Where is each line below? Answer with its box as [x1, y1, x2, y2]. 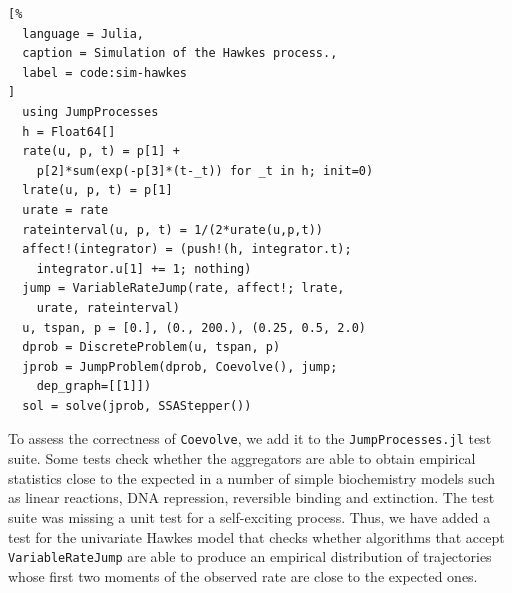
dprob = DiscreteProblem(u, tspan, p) [22, 340, 281, 355]
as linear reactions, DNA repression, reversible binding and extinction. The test [8, 487, 495, 508]
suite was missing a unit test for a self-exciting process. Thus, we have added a [8, 506, 491, 527]
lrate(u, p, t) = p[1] [22, 183, 173, 198]
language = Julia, [22, 26, 145, 41]
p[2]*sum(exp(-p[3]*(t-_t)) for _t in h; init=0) [36, 163, 374, 178]
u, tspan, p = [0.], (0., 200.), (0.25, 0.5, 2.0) [22, 320, 366, 335]
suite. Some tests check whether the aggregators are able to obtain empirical [8, 448, 476, 469]
